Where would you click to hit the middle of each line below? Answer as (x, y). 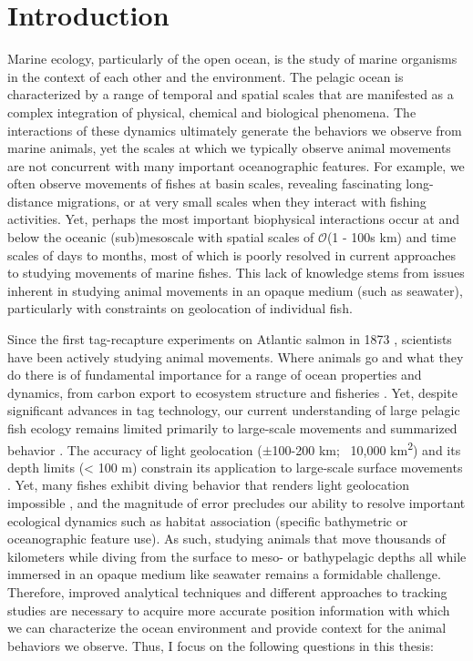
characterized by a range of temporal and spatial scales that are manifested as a (231, 94)
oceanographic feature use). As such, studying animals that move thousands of (226, 539)
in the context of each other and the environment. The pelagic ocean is (206, 76)
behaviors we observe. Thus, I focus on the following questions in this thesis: (221, 645)
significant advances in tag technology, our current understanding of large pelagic (234, 410)
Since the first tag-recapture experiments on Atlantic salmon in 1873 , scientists (230, 339)
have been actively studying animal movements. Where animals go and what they (236, 356)
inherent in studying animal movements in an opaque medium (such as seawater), (235, 290)
